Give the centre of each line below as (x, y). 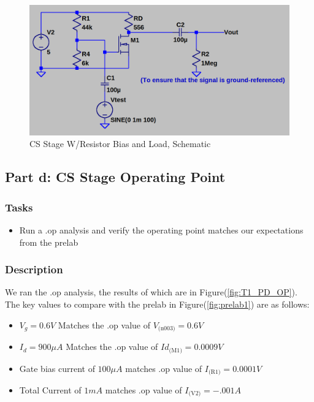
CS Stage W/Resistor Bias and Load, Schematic (120, 144)
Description (34, 269)
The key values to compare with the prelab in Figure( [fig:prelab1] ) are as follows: (157, 304)
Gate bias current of (57, 368)
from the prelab (49, 242)
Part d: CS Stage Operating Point (115, 177)
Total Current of (50, 389)
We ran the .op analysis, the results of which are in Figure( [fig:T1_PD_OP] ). (151, 292)
